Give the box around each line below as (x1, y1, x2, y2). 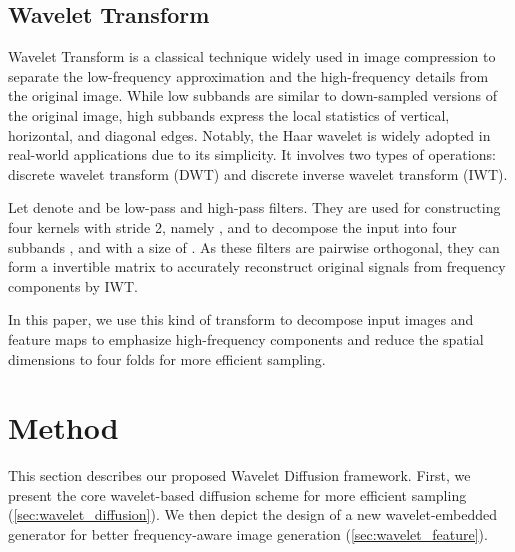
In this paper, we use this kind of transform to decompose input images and (8, 309, 474, 330)
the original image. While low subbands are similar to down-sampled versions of (8, 85, 498, 106)
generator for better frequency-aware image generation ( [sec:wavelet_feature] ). (8, 524, 488, 545)
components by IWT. (8, 275, 138, 296)
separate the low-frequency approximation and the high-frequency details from (8, 65, 489, 86)
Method (8, 407, 119, 448)
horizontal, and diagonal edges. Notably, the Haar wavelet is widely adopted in (8, 124, 491, 145)
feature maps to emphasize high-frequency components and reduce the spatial (8, 328, 484, 349)
